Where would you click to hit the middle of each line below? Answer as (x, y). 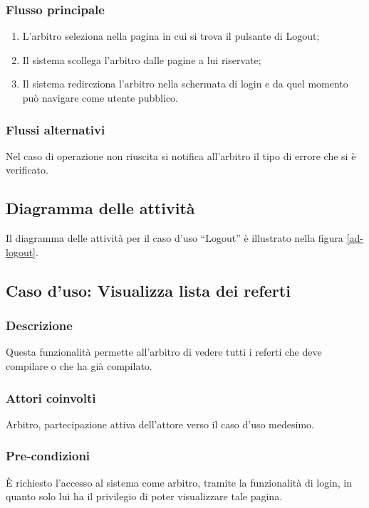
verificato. (27, 170)
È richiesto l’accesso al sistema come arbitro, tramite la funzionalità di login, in (179, 482)
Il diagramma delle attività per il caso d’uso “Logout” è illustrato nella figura (175, 238)
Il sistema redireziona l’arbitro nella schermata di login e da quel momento (185, 84)
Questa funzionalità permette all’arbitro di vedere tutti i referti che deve (164, 352)
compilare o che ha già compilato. (79, 365)
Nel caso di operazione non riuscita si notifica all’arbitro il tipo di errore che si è (181, 155)
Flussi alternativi (56, 129)
